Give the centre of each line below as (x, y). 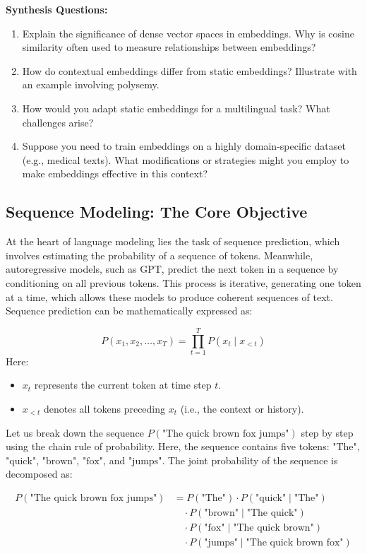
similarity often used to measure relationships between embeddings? (169, 47)
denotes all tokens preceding (104, 409)
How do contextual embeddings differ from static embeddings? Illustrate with (189, 70)
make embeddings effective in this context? (115, 173)
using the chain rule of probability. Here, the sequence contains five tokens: (168, 446)
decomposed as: (39, 474)
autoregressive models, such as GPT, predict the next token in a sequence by (172, 269)
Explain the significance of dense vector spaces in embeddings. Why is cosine (188, 33)
